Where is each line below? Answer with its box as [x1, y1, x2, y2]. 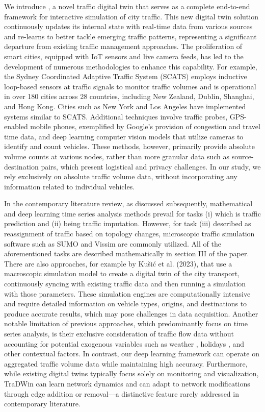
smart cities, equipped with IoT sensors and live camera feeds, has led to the [4, 51, 244, 61]
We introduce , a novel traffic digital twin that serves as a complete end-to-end [4, 1, 250, 11]
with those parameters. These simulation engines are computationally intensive [4, 288, 251, 299]
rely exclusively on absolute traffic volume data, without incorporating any [4, 171, 237, 182]
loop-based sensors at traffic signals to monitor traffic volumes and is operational [4, 81, 256, 91]
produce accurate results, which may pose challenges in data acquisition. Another [4, 308, 258, 319]
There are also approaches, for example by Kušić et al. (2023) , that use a [4, 258, 232, 269]
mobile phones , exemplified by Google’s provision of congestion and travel [30, 121, 260, 132]
